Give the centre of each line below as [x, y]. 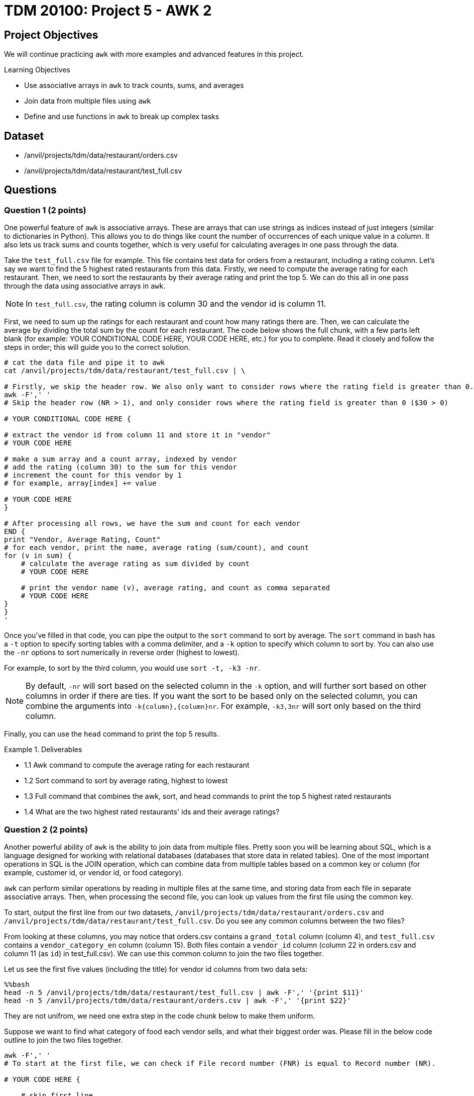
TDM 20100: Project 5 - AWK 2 [108, 11]
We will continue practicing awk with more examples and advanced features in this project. [154, 54]
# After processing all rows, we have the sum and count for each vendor [152, 524]
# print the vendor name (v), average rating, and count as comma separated [175, 588]
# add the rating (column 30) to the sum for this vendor [121, 467]
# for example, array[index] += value [80, 483]
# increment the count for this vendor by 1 [93, 475]
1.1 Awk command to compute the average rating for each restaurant [137, 765]
